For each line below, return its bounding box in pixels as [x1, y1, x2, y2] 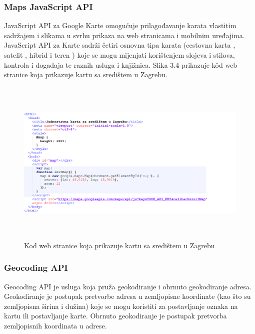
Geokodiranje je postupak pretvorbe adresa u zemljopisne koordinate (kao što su [4, 291, 251, 301]
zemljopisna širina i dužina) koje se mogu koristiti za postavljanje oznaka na [4, 300, 238, 311]
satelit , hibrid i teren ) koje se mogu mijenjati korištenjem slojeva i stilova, [4, 50, 235, 60]
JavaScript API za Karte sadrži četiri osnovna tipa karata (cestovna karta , [4, 40, 235, 50]
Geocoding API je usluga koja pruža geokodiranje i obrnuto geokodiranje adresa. [4, 281, 251, 291]
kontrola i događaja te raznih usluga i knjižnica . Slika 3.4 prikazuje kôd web [4, 59, 237, 70]
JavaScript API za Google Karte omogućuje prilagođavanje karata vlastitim [4, 20, 236, 31]
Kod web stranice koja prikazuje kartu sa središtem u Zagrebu [24, 240, 215, 250]
